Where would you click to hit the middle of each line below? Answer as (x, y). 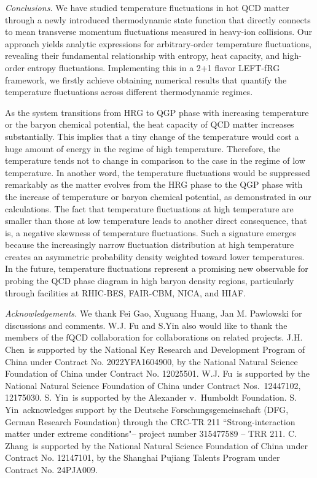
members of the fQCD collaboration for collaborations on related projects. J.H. (154, 337)
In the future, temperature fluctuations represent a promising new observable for (157, 268)
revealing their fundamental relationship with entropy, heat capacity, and (143, 56)
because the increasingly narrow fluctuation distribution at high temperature (150, 245)
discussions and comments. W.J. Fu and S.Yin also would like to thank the (146, 325)
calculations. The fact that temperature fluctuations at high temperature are (149, 208)
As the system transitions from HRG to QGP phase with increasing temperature (157, 112)
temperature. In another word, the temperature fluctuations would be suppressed (158, 172)
